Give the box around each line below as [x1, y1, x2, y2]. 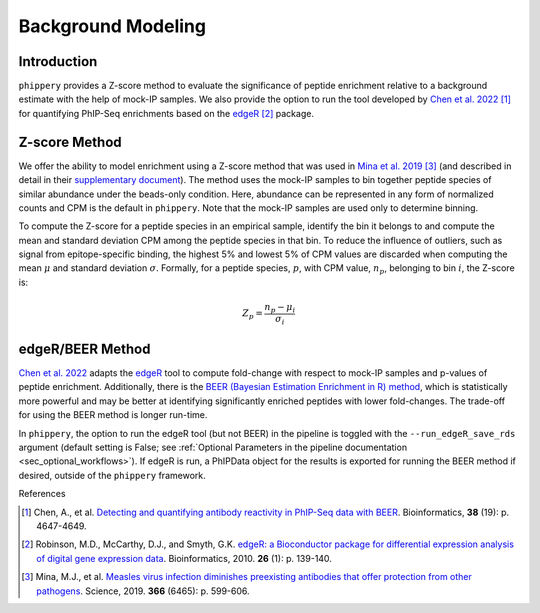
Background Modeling [18, 15, 207, 37]
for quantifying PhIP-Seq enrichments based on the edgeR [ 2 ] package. [18, 107, 315, 119]
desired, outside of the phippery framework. [18, 469, 206, 481]
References [18, 488, 66, 500]
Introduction [18, 53, 98, 70]
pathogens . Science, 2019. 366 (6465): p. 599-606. [36, 585, 250, 597]
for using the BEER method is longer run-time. [18, 409, 208, 421]
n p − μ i [264, 301, 296, 315]
